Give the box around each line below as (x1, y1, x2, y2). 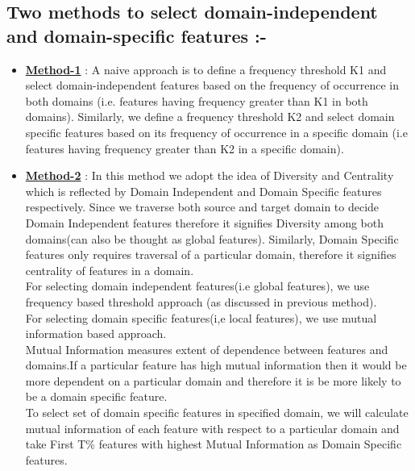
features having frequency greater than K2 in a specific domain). (25, 140, 344, 156)
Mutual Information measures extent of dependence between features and (25, 340, 388, 357)
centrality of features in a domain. (25, 261, 194, 278)
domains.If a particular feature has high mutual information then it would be (25, 356, 407, 373)
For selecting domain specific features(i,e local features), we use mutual (25, 309, 377, 326)
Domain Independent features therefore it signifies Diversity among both (25, 214, 384, 231)
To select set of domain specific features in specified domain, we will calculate (25, 404, 409, 421)
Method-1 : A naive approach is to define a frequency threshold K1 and (25, 60, 387, 77)
